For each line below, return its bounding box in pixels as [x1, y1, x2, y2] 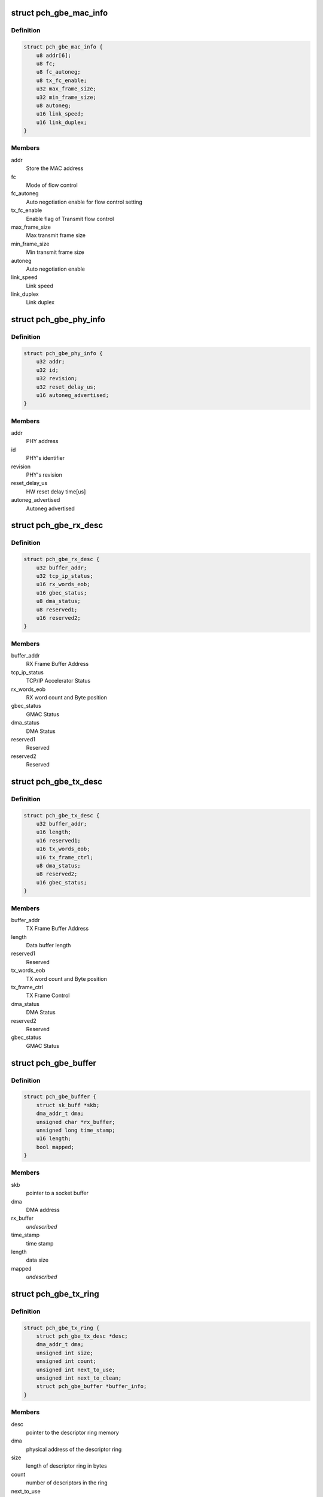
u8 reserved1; [36, 606, 78, 613]
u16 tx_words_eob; [36, 846, 90, 853]
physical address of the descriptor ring [26, 1446, 122, 1453]
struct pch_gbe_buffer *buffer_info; [36, 1383, 147, 1390]
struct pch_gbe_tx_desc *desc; [36, 1333, 128, 1340]
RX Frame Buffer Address [26, 660, 89, 668]
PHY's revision [26, 471, 63, 478]
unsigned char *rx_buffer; [36, 1119, 116, 1125]
